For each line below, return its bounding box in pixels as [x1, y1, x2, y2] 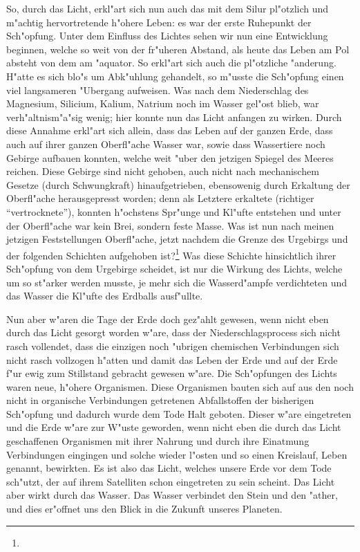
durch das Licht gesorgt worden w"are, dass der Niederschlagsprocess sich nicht [6, 325, 341, 340]
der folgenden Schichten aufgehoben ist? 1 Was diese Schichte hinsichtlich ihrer [6, 246, 337, 262]
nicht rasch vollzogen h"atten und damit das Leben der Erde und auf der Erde [6, 352, 338, 367]
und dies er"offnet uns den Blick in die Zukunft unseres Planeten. [6, 502, 283, 516]
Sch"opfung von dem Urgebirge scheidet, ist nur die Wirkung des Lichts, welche [6, 261, 343, 275]
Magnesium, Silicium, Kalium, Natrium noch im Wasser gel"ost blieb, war [6, 96, 319, 111]
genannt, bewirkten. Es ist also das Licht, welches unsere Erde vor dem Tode [6, 461, 332, 475]
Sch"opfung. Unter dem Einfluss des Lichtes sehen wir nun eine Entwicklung [6, 28, 328, 43]
